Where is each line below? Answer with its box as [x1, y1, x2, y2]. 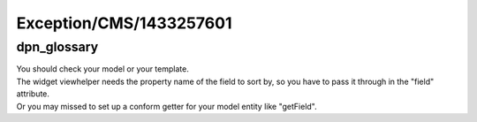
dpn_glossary [16, 39, 99, 55]
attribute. [16, 88, 50, 99]
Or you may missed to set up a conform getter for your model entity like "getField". [16, 101, 317, 111]
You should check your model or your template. [16, 64, 189, 74]
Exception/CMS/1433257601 [16, 13, 233, 33]
